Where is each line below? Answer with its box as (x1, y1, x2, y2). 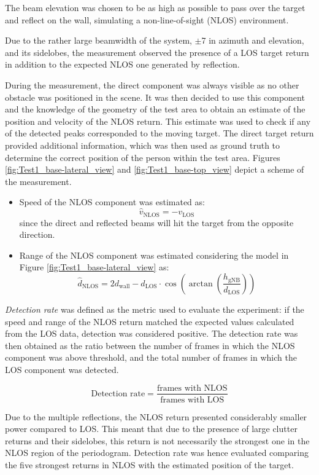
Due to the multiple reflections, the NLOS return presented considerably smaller (5, 410, 307, 423)
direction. (19, 228, 55, 241)
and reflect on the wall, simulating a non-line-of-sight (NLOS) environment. (5, 13, 289, 26)
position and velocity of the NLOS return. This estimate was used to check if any (5, 114, 311, 127)
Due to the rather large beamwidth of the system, (5, 34, 192, 47)
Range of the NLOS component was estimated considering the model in (19, 248, 289, 261)
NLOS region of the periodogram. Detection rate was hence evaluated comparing (5, 446, 309, 459)
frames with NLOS (156, 383, 228, 393)
